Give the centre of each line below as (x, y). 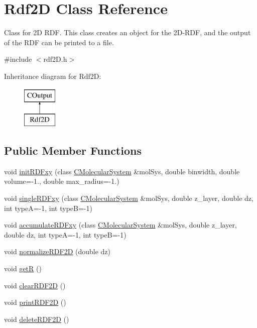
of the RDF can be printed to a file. (59, 42)
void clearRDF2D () (35, 285)
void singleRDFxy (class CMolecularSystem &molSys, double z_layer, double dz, (129, 198)
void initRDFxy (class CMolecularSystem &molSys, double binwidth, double (122, 171)
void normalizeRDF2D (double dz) (57, 251)
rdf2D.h (55, 59)
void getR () (23, 268)
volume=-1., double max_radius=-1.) (62, 181)
